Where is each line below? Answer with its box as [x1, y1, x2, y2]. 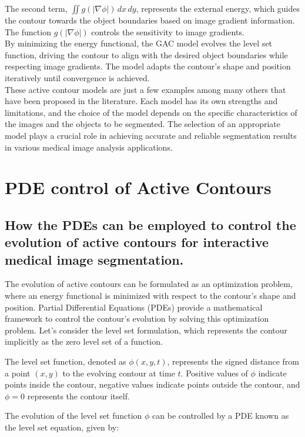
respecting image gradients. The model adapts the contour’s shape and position [5, 60, 291, 72]
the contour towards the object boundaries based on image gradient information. [5, 14, 295, 26]
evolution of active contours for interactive [5, 233, 269, 251]
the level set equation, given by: [5, 421, 119, 433]
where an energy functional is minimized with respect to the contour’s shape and [5, 289, 296, 302]
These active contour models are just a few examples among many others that [5, 83, 286, 95]
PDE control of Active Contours [5, 175, 272, 199]
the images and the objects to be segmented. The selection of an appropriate [5, 118, 280, 130]
